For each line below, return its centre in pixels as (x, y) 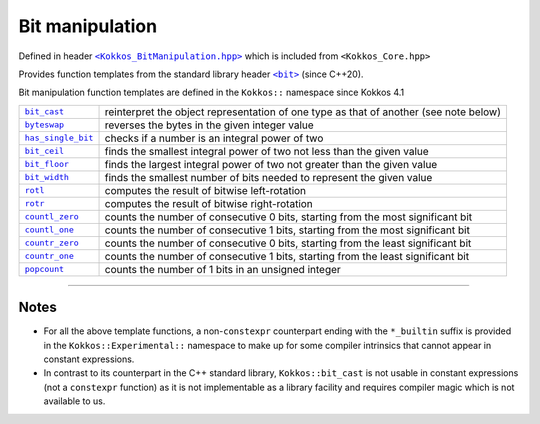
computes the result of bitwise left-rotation (205, 190)
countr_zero (51, 243)
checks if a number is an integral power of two (214, 138)
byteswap (44, 125)
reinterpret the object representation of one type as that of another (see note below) (303, 112)
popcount (44, 269)
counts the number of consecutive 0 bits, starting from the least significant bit (288, 243)
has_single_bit (59, 138)
